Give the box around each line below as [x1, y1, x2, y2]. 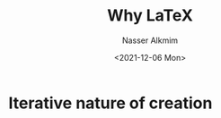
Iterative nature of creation [8, 93, 213, 113]
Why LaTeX [106, 5, 194, 26]
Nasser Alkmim [121, 35, 179, 46]
